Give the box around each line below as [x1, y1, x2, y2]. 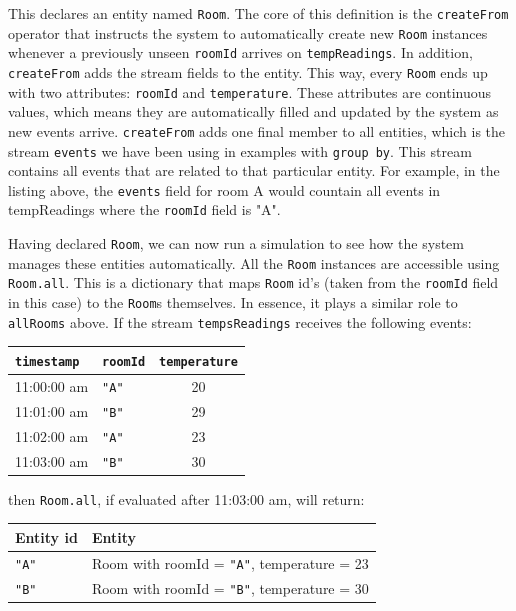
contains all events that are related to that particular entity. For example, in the [8, 160, 500, 181]
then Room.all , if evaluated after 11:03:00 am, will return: [8, 488, 365, 509]
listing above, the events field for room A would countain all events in [8, 179, 441, 200]
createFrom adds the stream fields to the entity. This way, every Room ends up [8, 61, 488, 82]
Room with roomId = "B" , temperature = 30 [91, 577, 369, 598]
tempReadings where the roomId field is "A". [8, 199, 281, 220]
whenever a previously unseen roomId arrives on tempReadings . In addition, [8, 42, 473, 63]
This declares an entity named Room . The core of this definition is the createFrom [8, 3, 509, 23]
